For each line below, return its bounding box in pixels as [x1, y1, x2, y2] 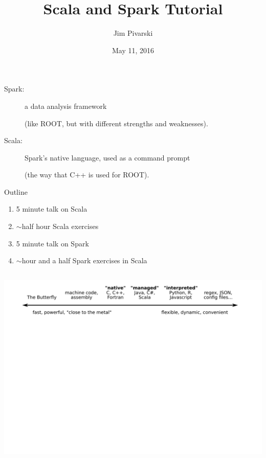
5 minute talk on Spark [16, 238, 89, 248]
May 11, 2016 [112, 44, 154, 55]
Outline [4, 186, 28, 197]
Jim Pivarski [113, 28, 153, 38]
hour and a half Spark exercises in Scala [21, 255, 147, 266]
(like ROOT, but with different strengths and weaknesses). [25, 118, 208, 128]
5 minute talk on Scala [16, 203, 87, 214]
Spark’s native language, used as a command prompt [25, 152, 190, 163]
